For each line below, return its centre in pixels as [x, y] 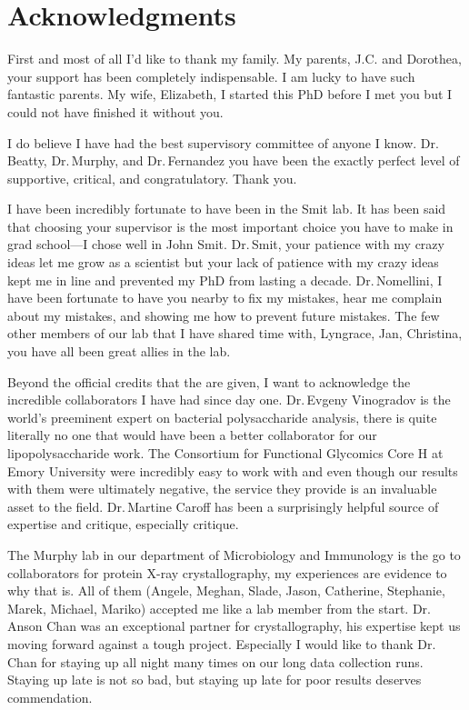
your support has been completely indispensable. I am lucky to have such [211, 76]
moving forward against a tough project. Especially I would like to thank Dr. [222, 643]
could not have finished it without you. [115, 111]
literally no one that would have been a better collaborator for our [192, 435]
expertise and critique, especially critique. [123, 524]
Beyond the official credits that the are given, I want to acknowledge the [209, 381]
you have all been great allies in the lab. [119, 351]
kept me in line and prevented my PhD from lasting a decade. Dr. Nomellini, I [225, 280]
